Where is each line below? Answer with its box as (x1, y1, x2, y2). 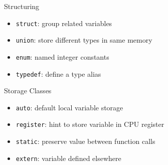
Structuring (4, 1, 40, 11)
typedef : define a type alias (16, 68, 101, 79)
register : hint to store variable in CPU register (16, 119, 164, 129)
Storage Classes (4, 85, 52, 96)
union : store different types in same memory (16, 35, 152, 45)
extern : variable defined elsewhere (16, 152, 121, 163)
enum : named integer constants (16, 51, 109, 62)
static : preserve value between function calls (16, 136, 155, 146)
